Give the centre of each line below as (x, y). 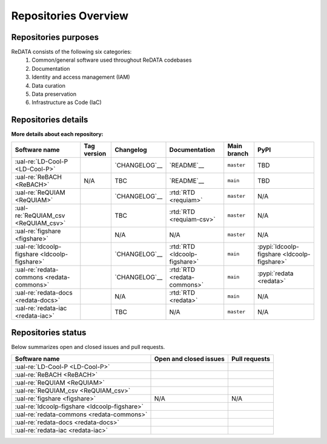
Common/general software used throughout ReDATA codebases (112, 60)
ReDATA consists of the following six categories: (71, 52)
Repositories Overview (70, 16)
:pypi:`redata (276, 273)
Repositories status (49, 333)
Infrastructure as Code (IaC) (67, 102)
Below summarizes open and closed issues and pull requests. (88, 347)
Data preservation (54, 94)
